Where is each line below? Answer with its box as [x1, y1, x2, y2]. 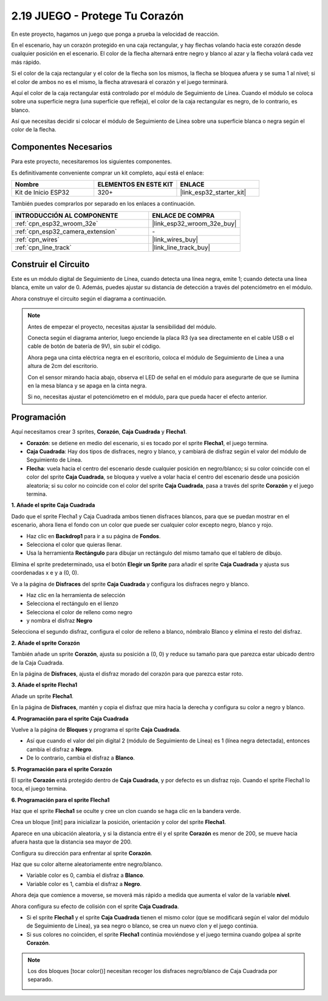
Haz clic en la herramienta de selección [26, 591, 126, 598]
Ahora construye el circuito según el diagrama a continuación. [11, 295, 167, 302]
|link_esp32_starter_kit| [180, 189, 247, 197]
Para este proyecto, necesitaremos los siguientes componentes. [11, 158, 173, 165]
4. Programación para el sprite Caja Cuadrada [11, 715, 129, 722]
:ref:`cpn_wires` [15, 235, 60, 243]
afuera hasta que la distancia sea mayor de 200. [11, 838, 132, 845]
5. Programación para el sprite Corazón [11, 765, 112, 772]
